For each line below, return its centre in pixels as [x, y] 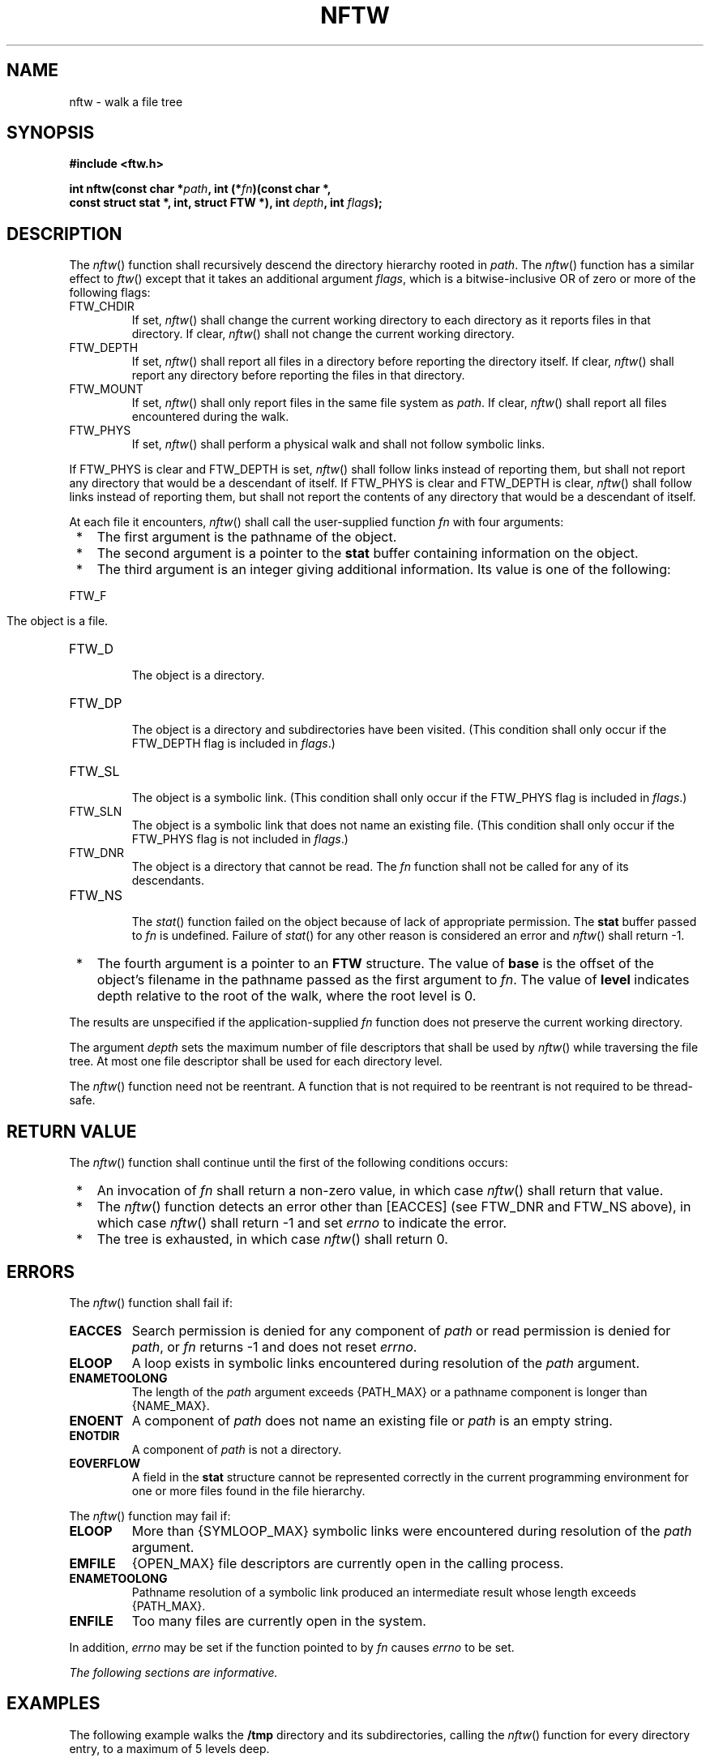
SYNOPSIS [51, 133]
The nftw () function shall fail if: [151, 1302]
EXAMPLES [53, 1704]
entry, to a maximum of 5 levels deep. [169, 1748]
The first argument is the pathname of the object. [247, 537]
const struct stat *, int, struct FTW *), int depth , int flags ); [226, 203]
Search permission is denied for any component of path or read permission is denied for [401, 1330]
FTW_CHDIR [102, 307]
